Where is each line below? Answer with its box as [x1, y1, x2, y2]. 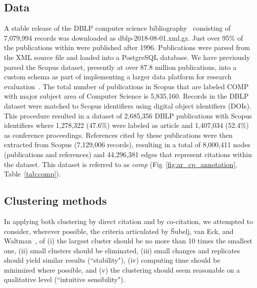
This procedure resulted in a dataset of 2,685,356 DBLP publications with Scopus [4, 110, 252, 120]
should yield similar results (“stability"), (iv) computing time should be [4, 255, 220, 265]
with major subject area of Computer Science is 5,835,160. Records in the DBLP [4, 91, 249, 101]
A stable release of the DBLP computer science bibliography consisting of [4, 23, 231, 33]
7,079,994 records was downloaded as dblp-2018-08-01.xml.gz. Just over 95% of [4, 32, 243, 43]
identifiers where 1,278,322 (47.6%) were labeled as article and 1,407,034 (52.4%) [4, 120, 249, 130]
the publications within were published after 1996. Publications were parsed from [4, 42, 250, 53]
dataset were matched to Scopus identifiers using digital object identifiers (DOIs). [4, 100, 252, 111]
